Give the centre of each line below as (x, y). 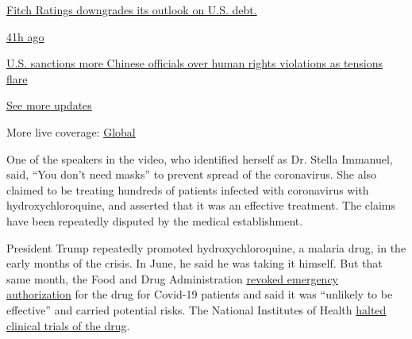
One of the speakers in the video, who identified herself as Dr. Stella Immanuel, (200, 158)
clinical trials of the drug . (68, 325)
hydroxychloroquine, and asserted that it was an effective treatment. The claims (201, 205)
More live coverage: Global (71, 131)
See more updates (49, 105)
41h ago (25, 36)
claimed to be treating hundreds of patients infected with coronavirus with (188, 189)
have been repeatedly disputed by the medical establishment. (155, 220)
